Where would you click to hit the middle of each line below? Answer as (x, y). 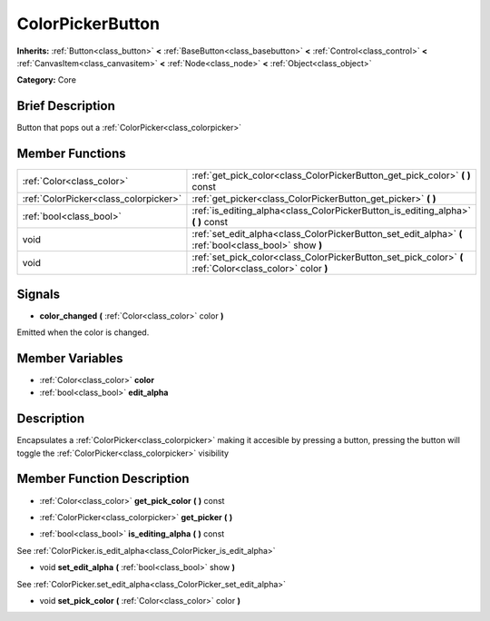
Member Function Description (103, 479)
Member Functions (71, 154)
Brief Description (66, 106)
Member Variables (70, 358)
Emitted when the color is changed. (83, 332)
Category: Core (47, 80)
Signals (39, 294)
